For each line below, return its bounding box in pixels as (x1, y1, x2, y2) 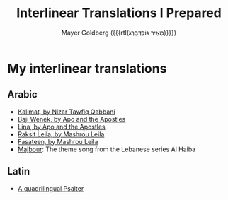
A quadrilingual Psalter (17, 184, 84, 192)
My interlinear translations (7, 60, 167, 76)
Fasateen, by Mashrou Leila (17, 137, 98, 146)
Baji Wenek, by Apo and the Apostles (17, 114, 126, 123)
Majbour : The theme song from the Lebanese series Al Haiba (17, 145, 196, 153)
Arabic (7, 88, 38, 100)
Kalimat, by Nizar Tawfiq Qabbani (17, 107, 115, 116)
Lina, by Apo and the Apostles (17, 122, 106, 131)
